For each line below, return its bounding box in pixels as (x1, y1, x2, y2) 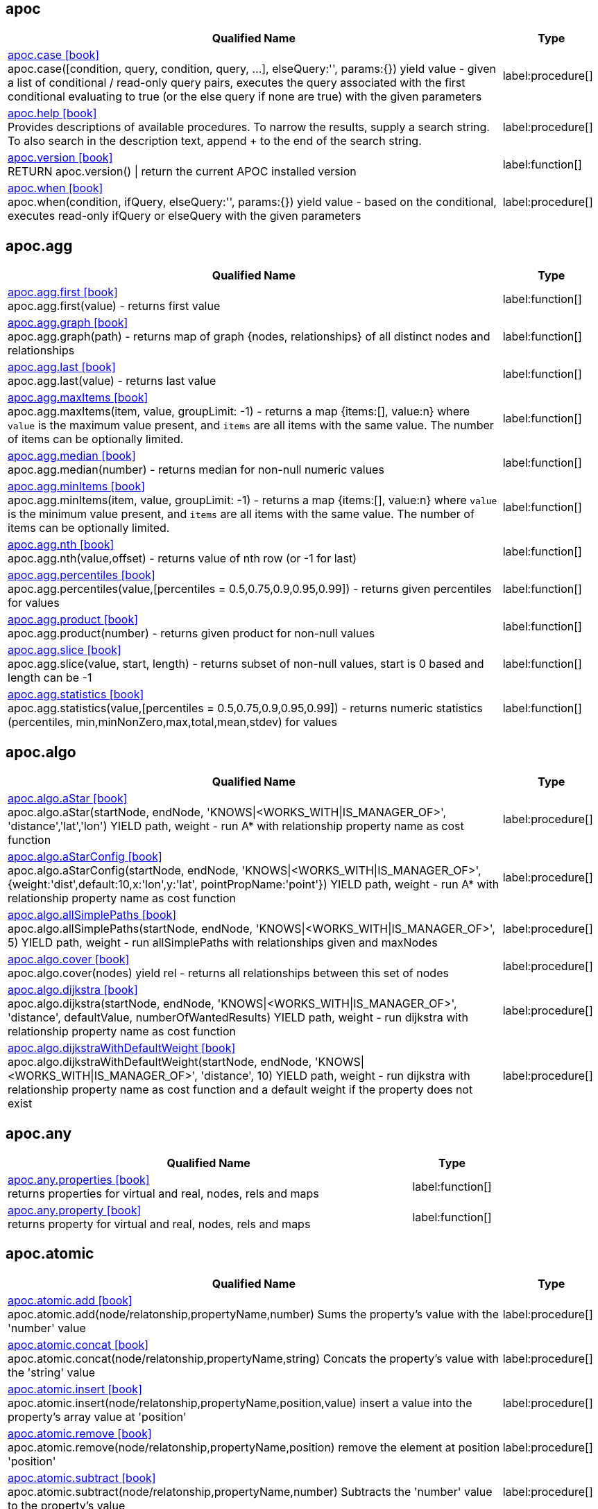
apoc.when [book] (8, 181, 103, 196)
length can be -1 (8, 671, 92, 685)
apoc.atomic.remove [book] (8, 1426, 152, 1440)
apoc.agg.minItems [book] (8, 479, 146, 494)
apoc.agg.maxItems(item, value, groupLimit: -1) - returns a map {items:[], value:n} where (8, 404, 470, 419)
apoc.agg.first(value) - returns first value (8, 299, 221, 313)
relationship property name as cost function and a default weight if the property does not (8, 1083, 473, 1097)
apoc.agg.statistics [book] (8, 687, 144, 702)
